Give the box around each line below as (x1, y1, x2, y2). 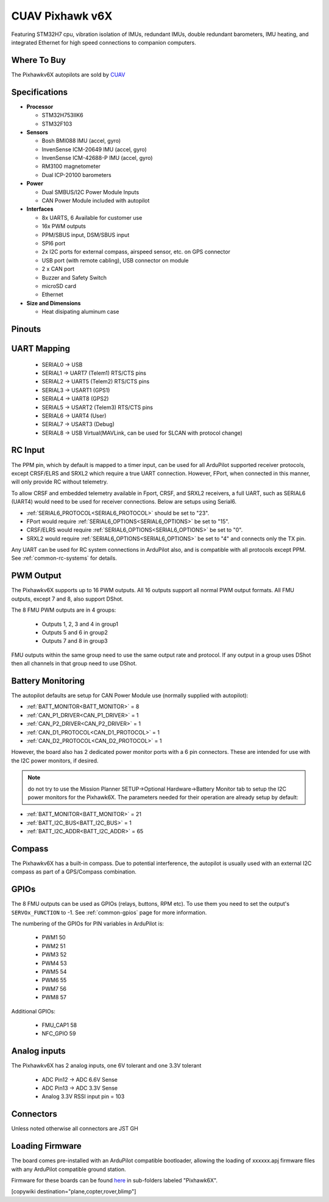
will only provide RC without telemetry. (11, 478, 108, 485)
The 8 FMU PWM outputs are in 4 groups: (11, 606, 116, 614)
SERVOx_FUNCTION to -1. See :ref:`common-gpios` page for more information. (11, 908, 207, 916)
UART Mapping (11, 343, 70, 353)
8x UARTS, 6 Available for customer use (41, 214, 143, 221)
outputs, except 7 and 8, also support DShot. (11, 595, 124, 603)
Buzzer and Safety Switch (41, 273, 107, 281)
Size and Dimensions (26, 299, 81, 306)
